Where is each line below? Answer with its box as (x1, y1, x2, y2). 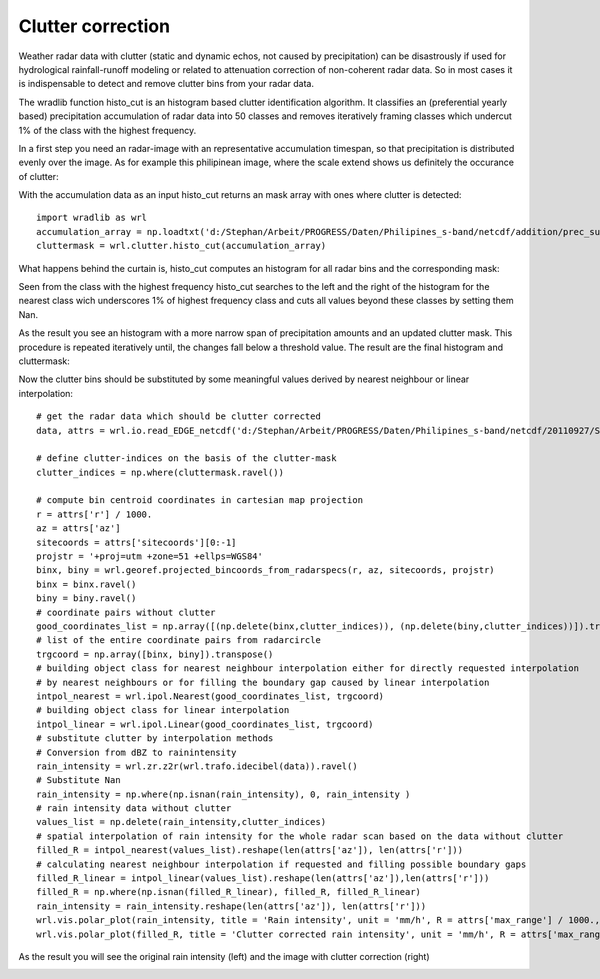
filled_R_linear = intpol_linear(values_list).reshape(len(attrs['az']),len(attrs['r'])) (36, 873, 490, 884)
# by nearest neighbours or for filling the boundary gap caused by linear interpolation (36, 676, 490, 688)
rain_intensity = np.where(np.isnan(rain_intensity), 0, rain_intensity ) (36, 788, 411, 800)
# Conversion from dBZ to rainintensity (36, 746, 237, 758)
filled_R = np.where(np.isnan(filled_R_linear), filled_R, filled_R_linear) (36, 886, 422, 898)
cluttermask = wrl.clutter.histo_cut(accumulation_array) (36, 240, 327, 252)
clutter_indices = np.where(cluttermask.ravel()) (36, 466, 285, 478)
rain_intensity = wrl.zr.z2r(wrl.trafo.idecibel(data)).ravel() (36, 760, 359, 772)
